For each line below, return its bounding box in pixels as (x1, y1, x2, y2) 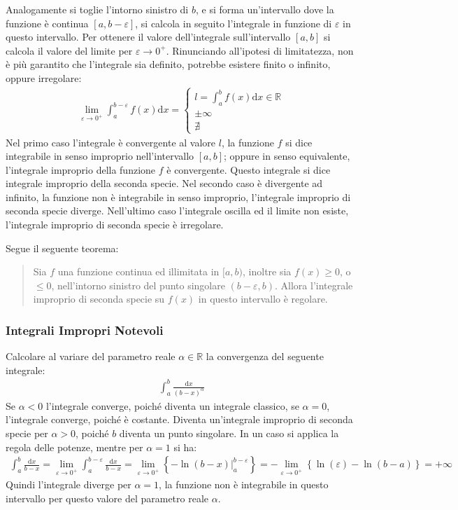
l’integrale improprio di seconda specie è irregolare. (6, 217, 224, 232)
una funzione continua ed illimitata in (57, 264, 220, 279)
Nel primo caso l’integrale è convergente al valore (6, 135, 216, 149)
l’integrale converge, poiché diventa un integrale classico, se (45, 398, 299, 413)
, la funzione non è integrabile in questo (159, 477, 329, 492)
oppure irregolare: (6, 70, 82, 85)
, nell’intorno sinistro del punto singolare (51, 277, 225, 292)
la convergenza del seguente (206, 349, 324, 364)
